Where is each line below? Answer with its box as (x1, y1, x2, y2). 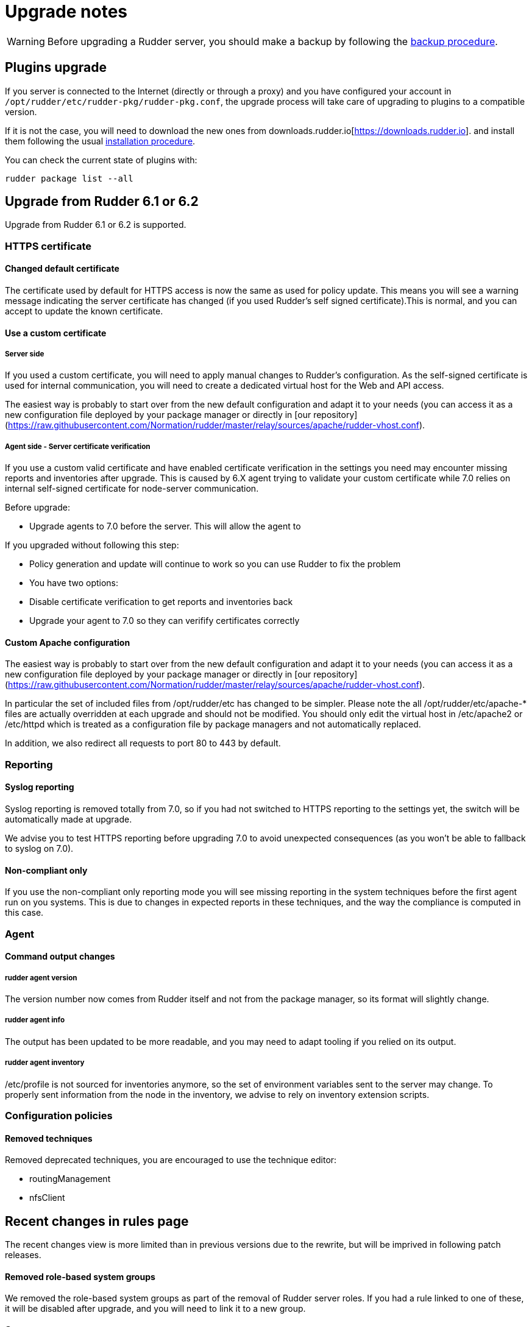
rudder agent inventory (5, 1058, 85, 1067)
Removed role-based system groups (5, 1271, 155, 1282)
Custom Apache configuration (5, 637, 130, 648)
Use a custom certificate (5, 327, 107, 338)
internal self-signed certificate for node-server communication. (5, 483, 259, 494)
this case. (5, 907, 44, 918)
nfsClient (29, 1192, 65, 1203)
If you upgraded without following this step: (5, 540, 179, 551)
